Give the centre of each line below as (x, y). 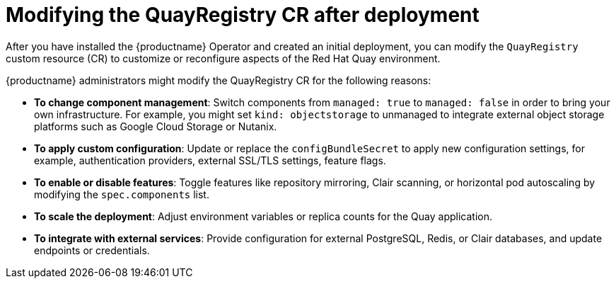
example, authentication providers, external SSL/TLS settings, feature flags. (210, 160)
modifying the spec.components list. (122, 194)
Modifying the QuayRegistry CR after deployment (243, 15)
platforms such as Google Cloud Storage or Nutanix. (156, 126)
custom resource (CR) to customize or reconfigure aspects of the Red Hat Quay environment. (223, 58)
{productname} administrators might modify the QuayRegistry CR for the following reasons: (219, 80)
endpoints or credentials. (92, 250)
